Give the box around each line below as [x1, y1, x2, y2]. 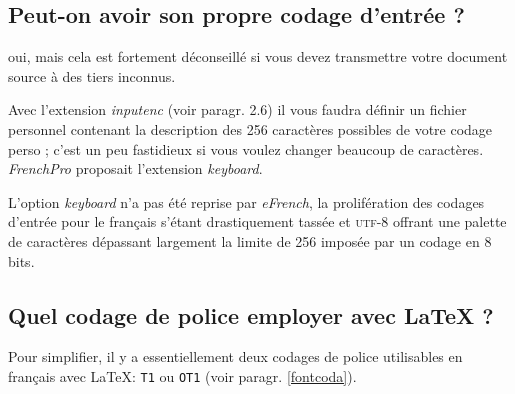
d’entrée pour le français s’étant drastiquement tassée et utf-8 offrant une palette [8, 211, 507, 232]
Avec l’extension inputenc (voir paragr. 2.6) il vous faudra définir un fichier [8, 99, 467, 120]
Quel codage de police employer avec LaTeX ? [8, 299, 494, 330]
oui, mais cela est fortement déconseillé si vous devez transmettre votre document [8, 46, 508, 67]
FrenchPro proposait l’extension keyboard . [8, 158, 263, 179]
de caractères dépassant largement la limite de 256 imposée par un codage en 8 [8, 230, 492, 251]
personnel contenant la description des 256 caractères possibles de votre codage [8, 118, 493, 139]
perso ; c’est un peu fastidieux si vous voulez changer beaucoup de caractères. [8, 138, 484, 159]
